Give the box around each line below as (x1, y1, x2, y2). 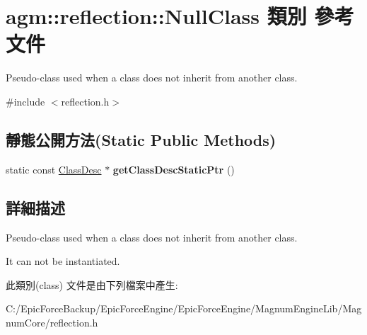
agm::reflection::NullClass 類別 (6, 1, 307, 30)
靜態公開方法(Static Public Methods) (6, 128, 276, 150)
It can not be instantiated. (6, 254, 120, 268)
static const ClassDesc (6, 161, 102, 176)
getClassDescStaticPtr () (112, 161, 235, 176)
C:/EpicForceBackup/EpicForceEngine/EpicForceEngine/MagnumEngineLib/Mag (6, 301, 362, 316)
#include (6, 93, 45, 108)
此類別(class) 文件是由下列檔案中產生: (6, 277, 178, 292)
